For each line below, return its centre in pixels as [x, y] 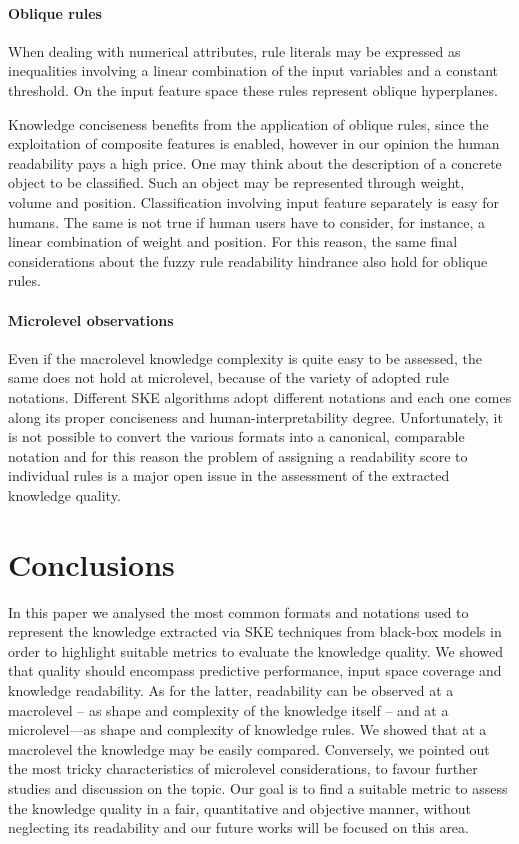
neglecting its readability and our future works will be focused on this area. [238, 827]
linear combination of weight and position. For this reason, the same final [233, 241]
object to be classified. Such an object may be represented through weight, [236, 182]
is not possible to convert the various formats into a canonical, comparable [236, 436]
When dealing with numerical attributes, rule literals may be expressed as [234, 50]
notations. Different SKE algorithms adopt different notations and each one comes [260, 396]
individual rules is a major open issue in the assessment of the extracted [229, 475]
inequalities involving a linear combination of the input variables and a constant [253, 70]
